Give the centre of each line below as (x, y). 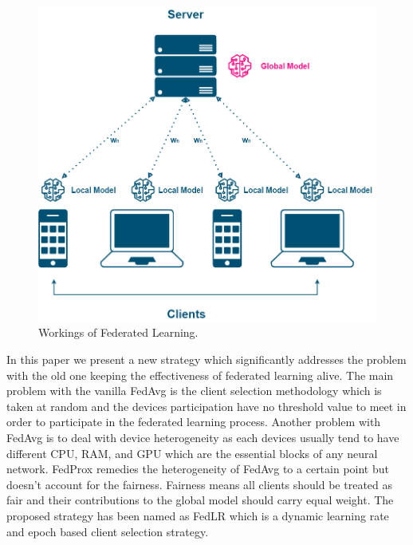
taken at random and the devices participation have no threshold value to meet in (206, 406)
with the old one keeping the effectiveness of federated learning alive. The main (200, 375)
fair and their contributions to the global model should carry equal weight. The (200, 500)
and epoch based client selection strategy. (108, 531)
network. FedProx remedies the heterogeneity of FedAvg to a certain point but (198, 469)
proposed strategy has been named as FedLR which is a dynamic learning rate (198, 515)
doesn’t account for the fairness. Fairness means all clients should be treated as (200, 484)
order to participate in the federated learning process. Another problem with (194, 422)
